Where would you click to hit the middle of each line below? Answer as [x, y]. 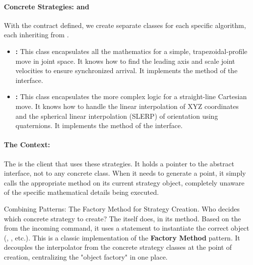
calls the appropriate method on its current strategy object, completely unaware [124, 182]
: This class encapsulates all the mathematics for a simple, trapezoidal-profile [131, 51]
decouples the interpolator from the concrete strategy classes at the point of [118, 247]
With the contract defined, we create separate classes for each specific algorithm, [125, 25]
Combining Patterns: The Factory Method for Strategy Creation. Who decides [122, 208]
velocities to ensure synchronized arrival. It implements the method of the [126, 70]
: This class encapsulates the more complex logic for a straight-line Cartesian [131, 96]
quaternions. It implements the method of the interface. [99, 125]
